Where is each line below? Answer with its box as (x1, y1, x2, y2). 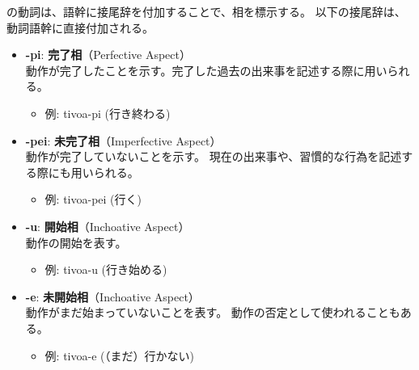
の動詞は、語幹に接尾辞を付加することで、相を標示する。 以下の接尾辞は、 (6, 3, 406, 19)
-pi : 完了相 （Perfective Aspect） (25, 46, 191, 63)
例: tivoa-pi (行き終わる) (44, 104, 171, 121)
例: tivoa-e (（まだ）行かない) (44, 347, 194, 364)
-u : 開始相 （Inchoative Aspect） (25, 217, 190, 234)
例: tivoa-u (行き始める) (44, 261, 167, 278)
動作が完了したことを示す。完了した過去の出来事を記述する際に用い (25, 61, 387, 78)
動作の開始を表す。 (25, 233, 127, 250)
